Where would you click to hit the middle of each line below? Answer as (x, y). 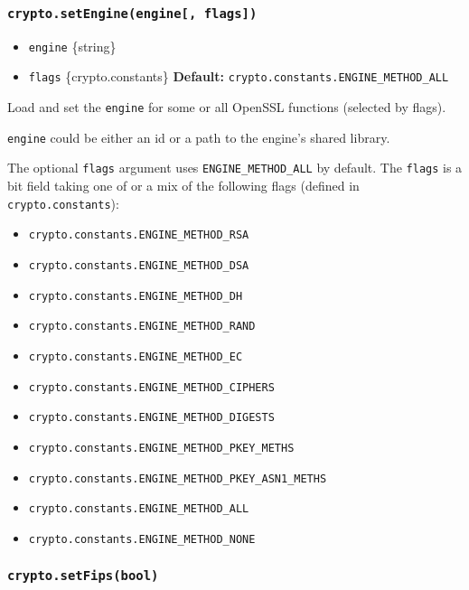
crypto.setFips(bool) (83, 576)
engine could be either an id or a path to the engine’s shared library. (199, 137)
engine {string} (72, 46)
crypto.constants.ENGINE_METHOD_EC (136, 356)
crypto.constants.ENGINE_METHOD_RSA (139, 235)
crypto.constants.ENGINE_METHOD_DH (136, 296)
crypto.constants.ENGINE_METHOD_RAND (142, 327)
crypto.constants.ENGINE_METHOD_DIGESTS (151, 418)
